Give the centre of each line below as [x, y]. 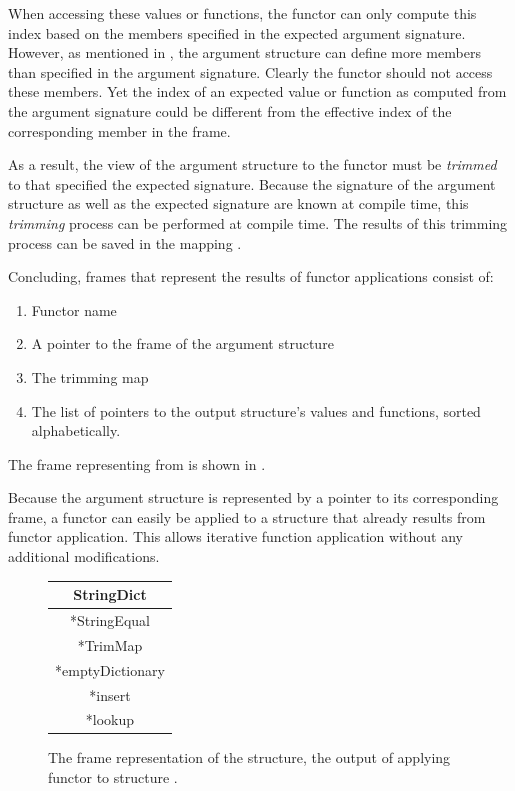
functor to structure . [113, 777]
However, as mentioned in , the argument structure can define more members [244, 52]
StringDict [110, 594]
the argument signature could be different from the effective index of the [230, 110]
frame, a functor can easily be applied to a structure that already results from [247, 516]
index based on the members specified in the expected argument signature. [237, 32]
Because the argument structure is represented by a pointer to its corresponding [253, 497]
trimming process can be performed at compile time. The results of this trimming [258, 222]
